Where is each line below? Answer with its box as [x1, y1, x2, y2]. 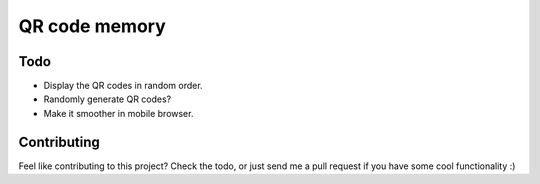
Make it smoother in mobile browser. [43, 107, 194, 119]
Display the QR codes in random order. [43, 80, 204, 92]
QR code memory [18, 15, 167, 37]
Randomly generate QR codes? [43, 93, 172, 105]
